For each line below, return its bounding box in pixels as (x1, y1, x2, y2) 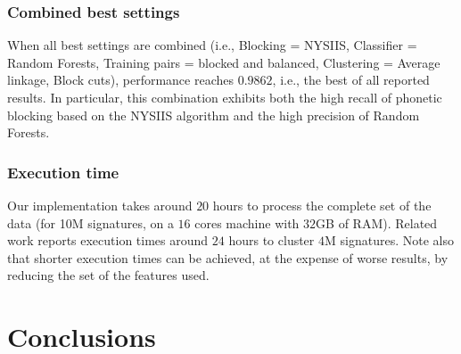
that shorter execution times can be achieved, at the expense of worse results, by (7, 248, 449, 267)
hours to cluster (228, 231, 315, 250)
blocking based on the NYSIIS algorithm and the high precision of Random (7, 105, 420, 124)
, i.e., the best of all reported (272, 70, 430, 89)
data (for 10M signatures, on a (7, 213, 174, 232)
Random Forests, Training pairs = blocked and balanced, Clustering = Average (7, 53, 440, 71)
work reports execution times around (7, 231, 209, 250)
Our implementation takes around (7, 196, 193, 214)
